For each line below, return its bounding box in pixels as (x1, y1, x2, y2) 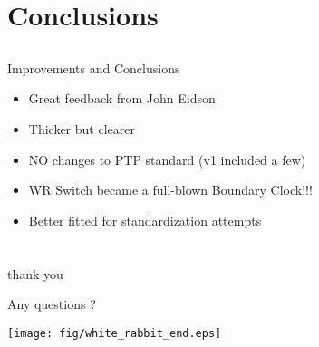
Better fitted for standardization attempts (28, 210, 262, 229)
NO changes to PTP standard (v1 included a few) (28, 149, 306, 169)
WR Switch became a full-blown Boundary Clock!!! (28, 180, 313, 199)
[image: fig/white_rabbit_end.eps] (7, 326, 222, 340)
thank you (7, 264, 63, 283)
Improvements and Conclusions (7, 58, 180, 77)
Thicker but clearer (28, 119, 135, 138)
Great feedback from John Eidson (28, 89, 216, 108)
